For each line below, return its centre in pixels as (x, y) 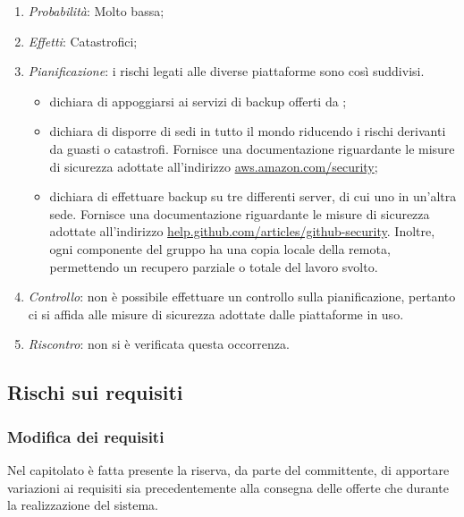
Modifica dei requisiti (86, 436)
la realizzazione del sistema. (83, 505)
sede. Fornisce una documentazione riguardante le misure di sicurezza (240, 213)
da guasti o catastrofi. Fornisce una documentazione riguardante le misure (252, 148)
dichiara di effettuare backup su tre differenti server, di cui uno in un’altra (253, 196)
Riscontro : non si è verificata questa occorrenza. (159, 344)
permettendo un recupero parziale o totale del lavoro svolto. (214, 266)
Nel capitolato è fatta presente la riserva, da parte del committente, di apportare (228, 469)
